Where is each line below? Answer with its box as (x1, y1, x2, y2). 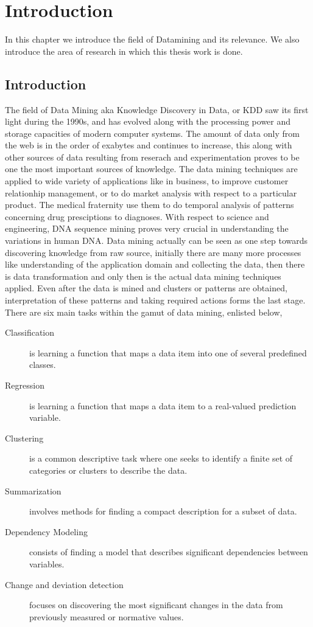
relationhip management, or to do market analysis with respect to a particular (5, 186, 297, 199)
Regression (5, 378, 44, 391)
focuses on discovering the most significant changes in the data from (29, 598, 283, 611)
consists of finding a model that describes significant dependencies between (29, 546, 308, 558)
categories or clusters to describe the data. (29, 463, 188, 476)
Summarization (5, 484, 62, 497)
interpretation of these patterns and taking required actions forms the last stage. (5, 294, 306, 307)
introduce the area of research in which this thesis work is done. (5, 44, 243, 57)
